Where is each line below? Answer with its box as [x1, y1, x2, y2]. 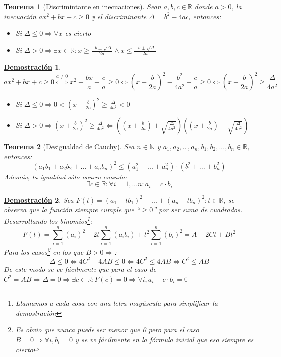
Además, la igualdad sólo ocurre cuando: [4, 171, 127, 181]
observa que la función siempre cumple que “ [4, 204, 140, 215]
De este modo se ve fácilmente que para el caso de [4, 264, 156, 274]
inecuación [4, 11, 36, 21]
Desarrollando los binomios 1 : [4, 214, 92, 226]
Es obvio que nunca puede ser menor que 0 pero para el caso [15, 324, 199, 335]
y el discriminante [91, 11, 147, 21]
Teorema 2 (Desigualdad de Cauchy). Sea [4, 141, 135, 151]
